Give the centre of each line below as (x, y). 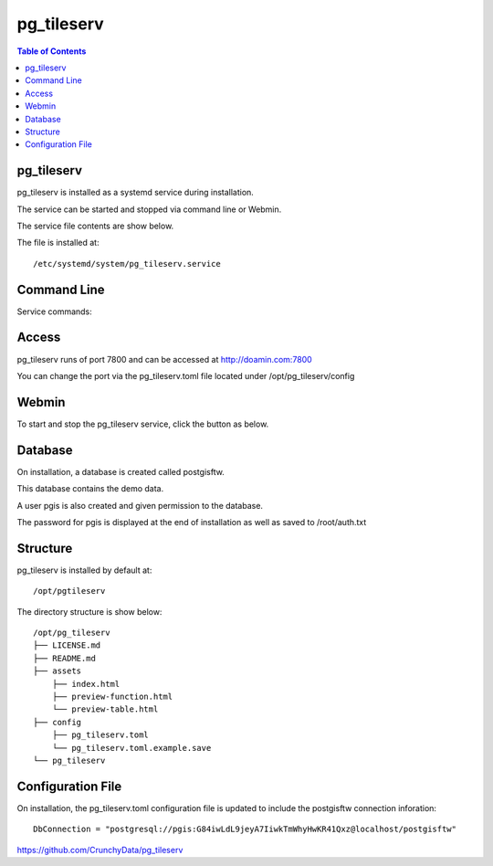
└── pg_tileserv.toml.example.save (131, 748)
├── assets (58, 671)
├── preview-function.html (112, 696)
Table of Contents (52, 51)
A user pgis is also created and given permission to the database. (140, 505)
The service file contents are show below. (95, 226)
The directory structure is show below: (89, 611)
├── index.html (86, 684)
